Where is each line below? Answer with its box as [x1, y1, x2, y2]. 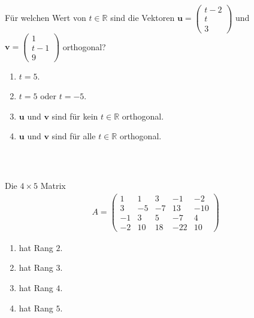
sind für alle [52, 130, 96, 142]
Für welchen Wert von [5, 11, 86, 24]
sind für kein [52, 109, 98, 122]
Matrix [40, 179, 66, 192]
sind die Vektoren [110, 11, 175, 24]
